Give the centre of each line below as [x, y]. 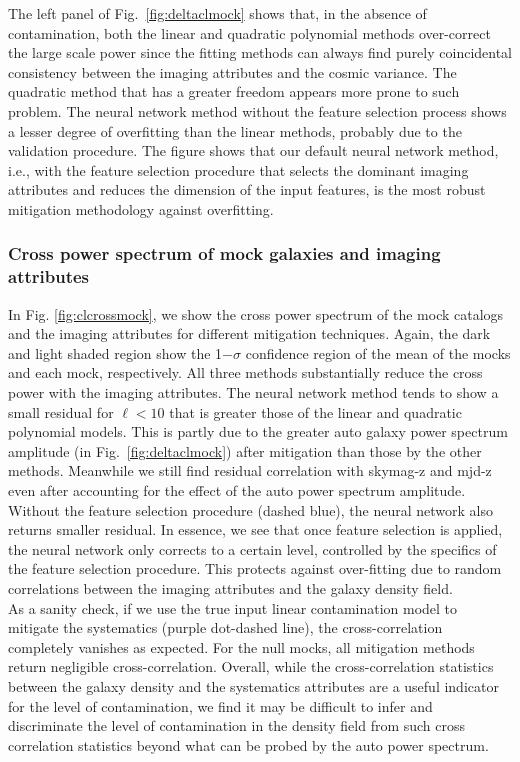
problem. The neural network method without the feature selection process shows [257, 110]
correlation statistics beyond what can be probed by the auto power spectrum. [248, 744]
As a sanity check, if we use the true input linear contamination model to [233, 607]
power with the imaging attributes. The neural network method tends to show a [253, 392]
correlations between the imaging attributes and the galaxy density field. [230, 587]
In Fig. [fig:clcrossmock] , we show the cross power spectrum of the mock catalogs [256, 313]
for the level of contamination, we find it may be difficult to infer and [220, 705]
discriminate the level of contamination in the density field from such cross [237, 725]
